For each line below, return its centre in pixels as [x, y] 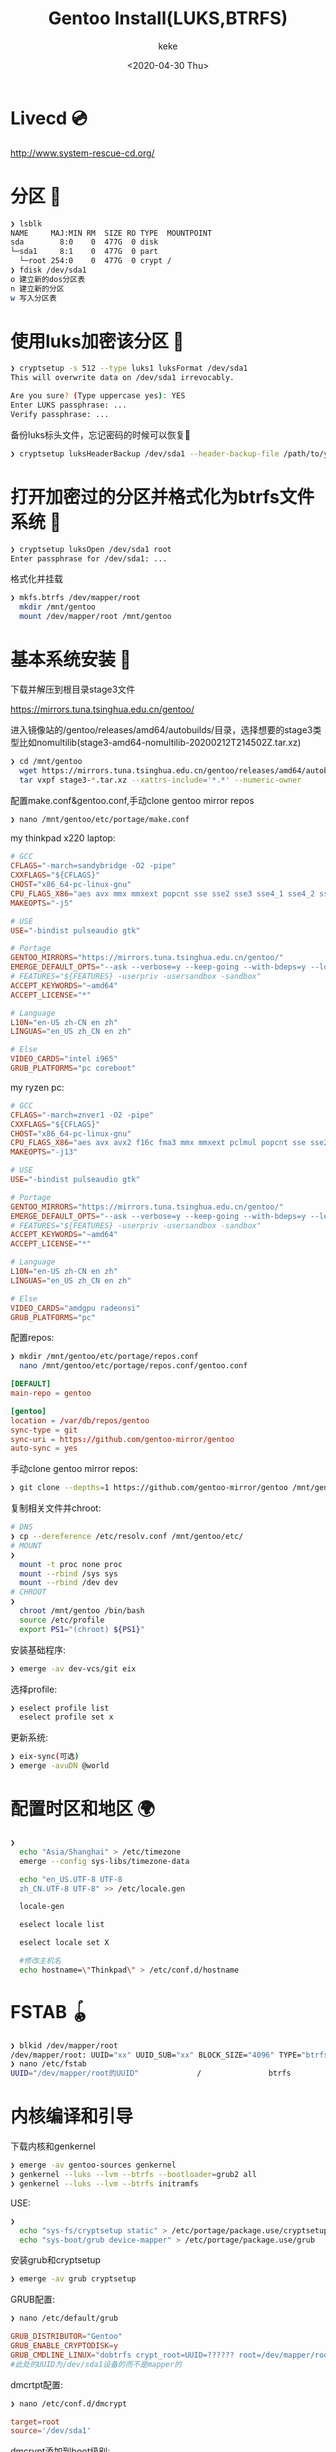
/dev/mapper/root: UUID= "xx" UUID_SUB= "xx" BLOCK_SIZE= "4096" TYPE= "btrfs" [171, 2055]
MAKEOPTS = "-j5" [42, 903]
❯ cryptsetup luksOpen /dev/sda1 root [91, 549]
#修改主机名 [40, 1961]
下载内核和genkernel [53, 2146]
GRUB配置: [33, 2299]
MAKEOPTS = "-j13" [44, 1152]
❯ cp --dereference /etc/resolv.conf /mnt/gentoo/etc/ [127, 1537]
